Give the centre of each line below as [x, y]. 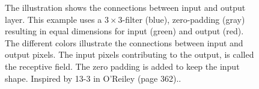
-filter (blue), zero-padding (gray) [184, 19]
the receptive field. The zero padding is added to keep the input [122, 66]
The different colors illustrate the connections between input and [124, 42]
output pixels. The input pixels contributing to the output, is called [129, 54]
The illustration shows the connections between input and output [125, 7]
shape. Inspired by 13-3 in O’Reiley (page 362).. [93, 78]
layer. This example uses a [53, 19]
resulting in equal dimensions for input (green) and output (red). [124, 31]
